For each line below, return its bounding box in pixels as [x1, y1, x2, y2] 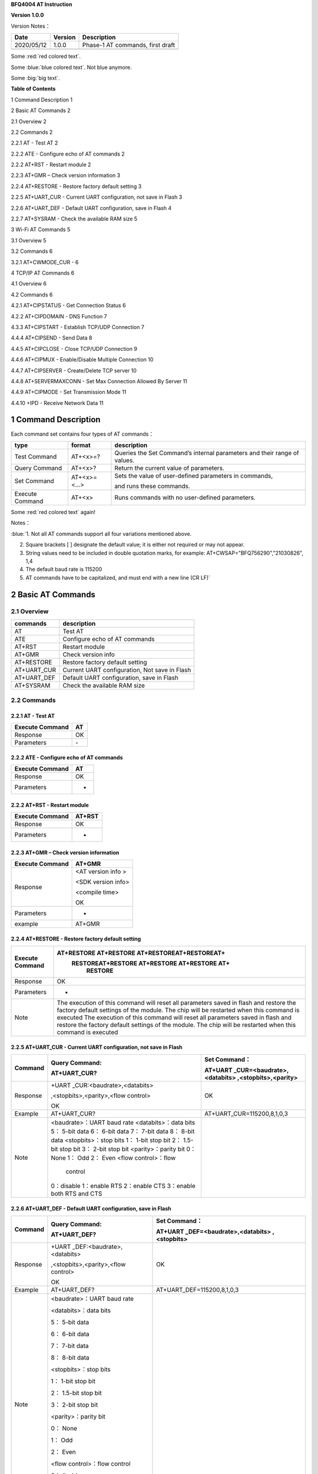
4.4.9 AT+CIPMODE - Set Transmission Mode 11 [11, 389, 127, 396]
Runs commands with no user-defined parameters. [114, 493, 256, 501]
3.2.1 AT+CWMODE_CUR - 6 [11, 258, 79, 265]
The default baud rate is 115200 [25, 566, 102, 573]
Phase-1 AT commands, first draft [82, 41, 175, 50]
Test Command [14, 452, 57, 460]
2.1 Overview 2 [11, 118, 47, 125]
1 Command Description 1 [11, 96, 73, 103]
